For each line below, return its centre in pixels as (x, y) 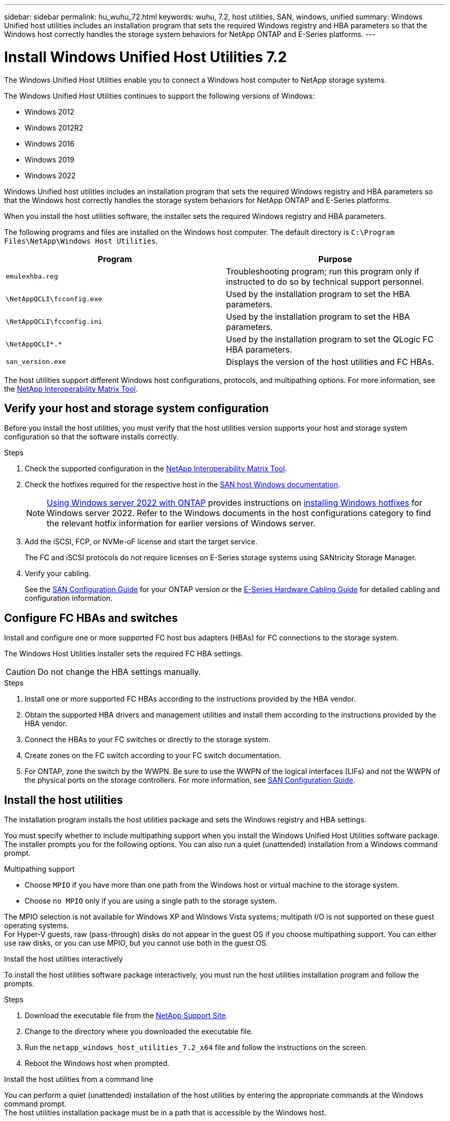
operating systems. (36, 926)
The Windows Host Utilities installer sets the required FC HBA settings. (124, 654)
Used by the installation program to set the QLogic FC (330, 339)
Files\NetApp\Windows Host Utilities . (81, 241)
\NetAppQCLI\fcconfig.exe (54, 299)
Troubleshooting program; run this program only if (323, 271)
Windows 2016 (50, 143)
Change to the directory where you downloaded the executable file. (139, 1032)
